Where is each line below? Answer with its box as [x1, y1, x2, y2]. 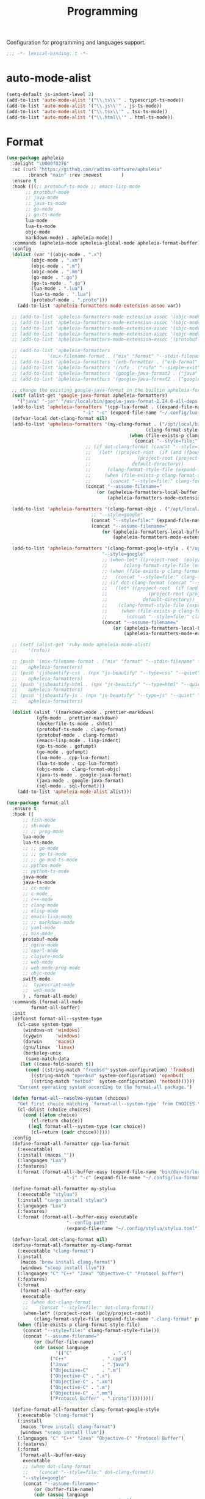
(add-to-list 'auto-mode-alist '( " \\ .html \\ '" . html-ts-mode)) [6, 114, 173, 120]
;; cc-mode [22, 885, 51, 891]
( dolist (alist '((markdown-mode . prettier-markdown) [12, 709, 154, 716]
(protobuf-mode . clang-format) [36, 732, 119, 738]
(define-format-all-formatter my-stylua [12, 1185, 116, 1191]
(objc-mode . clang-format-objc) [36, 766, 121, 772]
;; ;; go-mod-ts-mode [22, 856, 78, 863]
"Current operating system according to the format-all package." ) [17, 1084, 192, 1090]
